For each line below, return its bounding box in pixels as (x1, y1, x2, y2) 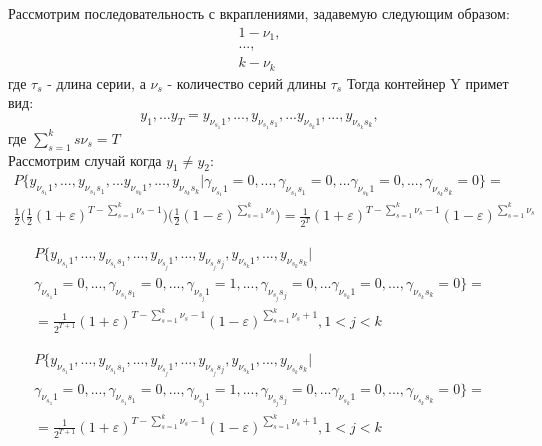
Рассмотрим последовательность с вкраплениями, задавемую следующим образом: (8, 3, 510, 23)
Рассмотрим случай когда (8, 149, 162, 170)
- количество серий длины (167, 72, 327, 93)
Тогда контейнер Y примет (346, 72, 509, 93)
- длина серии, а (47, 72, 146, 93)
